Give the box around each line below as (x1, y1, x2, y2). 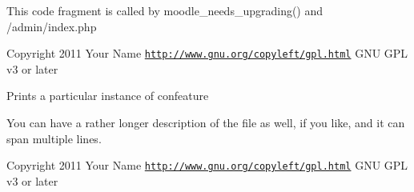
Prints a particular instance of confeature (6, 87, 209, 104)
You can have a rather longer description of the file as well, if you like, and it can (6, 114, 405, 131)
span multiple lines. (6, 130, 102, 146)
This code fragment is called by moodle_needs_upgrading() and (6, 2, 324, 18)
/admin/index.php (6, 18, 97, 34)
